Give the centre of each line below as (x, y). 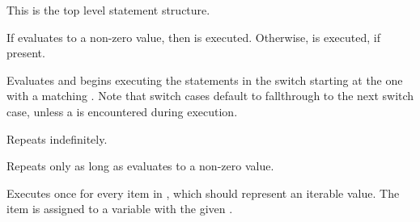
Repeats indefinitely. (57, 138)
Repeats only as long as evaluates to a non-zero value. (140, 166)
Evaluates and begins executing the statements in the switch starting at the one (205, 80)
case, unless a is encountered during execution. (122, 111)
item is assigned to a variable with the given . (120, 209)
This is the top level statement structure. (108, 10)
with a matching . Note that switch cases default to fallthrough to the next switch (210, 96)
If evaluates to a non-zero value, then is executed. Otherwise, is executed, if (193, 37)
